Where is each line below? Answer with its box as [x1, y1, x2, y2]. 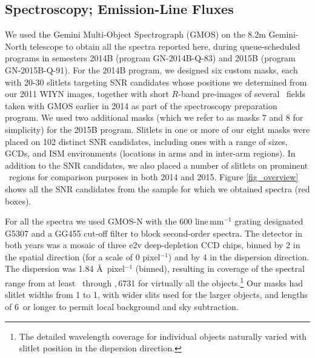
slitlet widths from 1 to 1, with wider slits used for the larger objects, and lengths [5, 288, 308, 301]
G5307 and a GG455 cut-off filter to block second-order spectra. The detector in [5, 226, 303, 239]
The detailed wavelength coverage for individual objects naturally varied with [19, 329, 307, 342]
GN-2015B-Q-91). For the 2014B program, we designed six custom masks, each [5, 63, 298, 76]
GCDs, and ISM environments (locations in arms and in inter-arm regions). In [5, 147, 296, 160]
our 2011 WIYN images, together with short [5, 87, 169, 100]
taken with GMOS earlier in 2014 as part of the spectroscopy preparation [5, 99, 277, 112]
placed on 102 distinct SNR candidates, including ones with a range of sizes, [5, 135, 288, 147]
